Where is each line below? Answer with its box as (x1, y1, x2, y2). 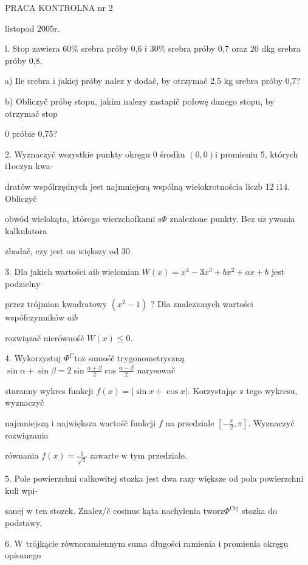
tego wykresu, (246, 384, 298, 397)
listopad (5, 21, 35, 34)
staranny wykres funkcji (5, 384, 94, 397)
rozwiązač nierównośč (5, 331, 84, 344)
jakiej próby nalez (58, 74, 125, 87)
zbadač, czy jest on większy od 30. (5, 244, 132, 257)
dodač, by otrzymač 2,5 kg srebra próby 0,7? (134, 74, 301, 87)
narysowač (137, 363, 176, 376)
